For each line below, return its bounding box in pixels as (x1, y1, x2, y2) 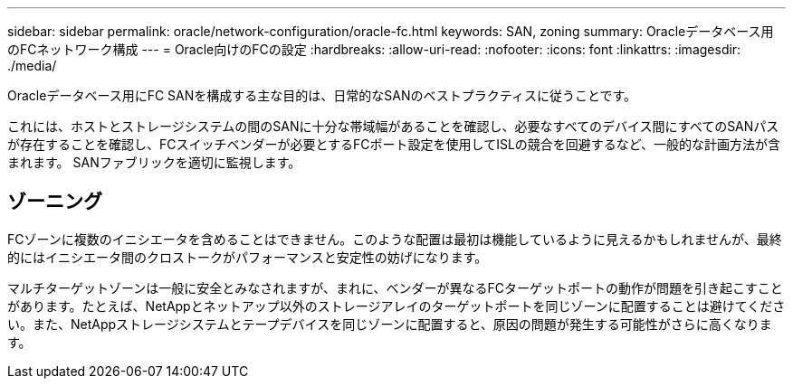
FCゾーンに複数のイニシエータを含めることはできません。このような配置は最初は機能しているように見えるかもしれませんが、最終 (7, 231, 782, 247)
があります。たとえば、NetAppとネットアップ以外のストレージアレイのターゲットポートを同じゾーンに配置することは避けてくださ (7, 297, 786, 314)
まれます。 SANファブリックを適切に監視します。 (7, 155, 301, 170)
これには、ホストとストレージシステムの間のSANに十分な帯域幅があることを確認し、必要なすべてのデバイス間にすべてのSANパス (7, 118, 779, 134)
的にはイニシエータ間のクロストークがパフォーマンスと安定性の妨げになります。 (7, 249, 488, 265)
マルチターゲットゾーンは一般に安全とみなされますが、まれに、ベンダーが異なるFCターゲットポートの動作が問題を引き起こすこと (7, 279, 783, 296)
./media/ (7, 58, 57, 73)
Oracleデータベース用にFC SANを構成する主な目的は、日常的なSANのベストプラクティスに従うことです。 (7, 88, 637, 103)
